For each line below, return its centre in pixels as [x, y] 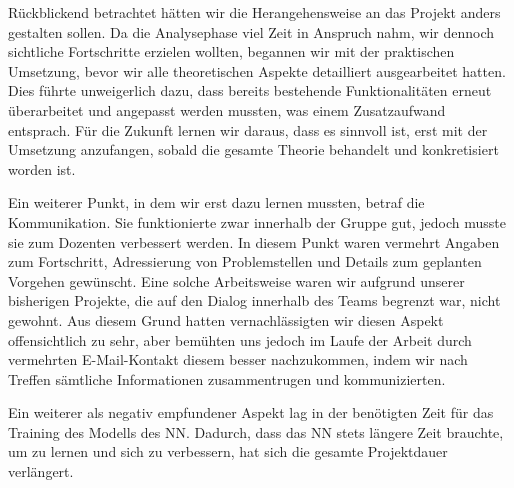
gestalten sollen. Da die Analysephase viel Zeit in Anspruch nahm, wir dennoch [251, 31]
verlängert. [41, 471]
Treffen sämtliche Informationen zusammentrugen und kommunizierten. [227, 378]
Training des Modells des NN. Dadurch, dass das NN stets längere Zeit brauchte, [256, 431]
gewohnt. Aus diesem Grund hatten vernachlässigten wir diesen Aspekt [226, 319]
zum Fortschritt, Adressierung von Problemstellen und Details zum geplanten [245, 261]
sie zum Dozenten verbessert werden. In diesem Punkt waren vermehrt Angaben [254, 241]
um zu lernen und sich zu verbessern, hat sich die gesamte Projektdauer [228, 451]
